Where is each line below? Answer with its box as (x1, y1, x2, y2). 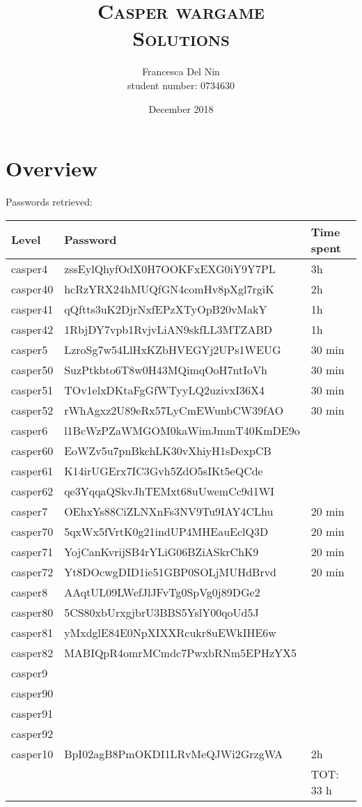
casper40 (11, 280, 54, 297)
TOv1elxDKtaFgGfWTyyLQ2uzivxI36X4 (64, 381, 265, 398)
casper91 (11, 705, 54, 721)
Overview (6, 154, 98, 183)
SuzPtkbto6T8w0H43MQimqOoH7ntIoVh (64, 361, 267, 378)
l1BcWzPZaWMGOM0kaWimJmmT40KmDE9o (64, 422, 300, 438)
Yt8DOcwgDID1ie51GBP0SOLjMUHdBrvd (64, 563, 277, 580)
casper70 (11, 523, 54, 539)
